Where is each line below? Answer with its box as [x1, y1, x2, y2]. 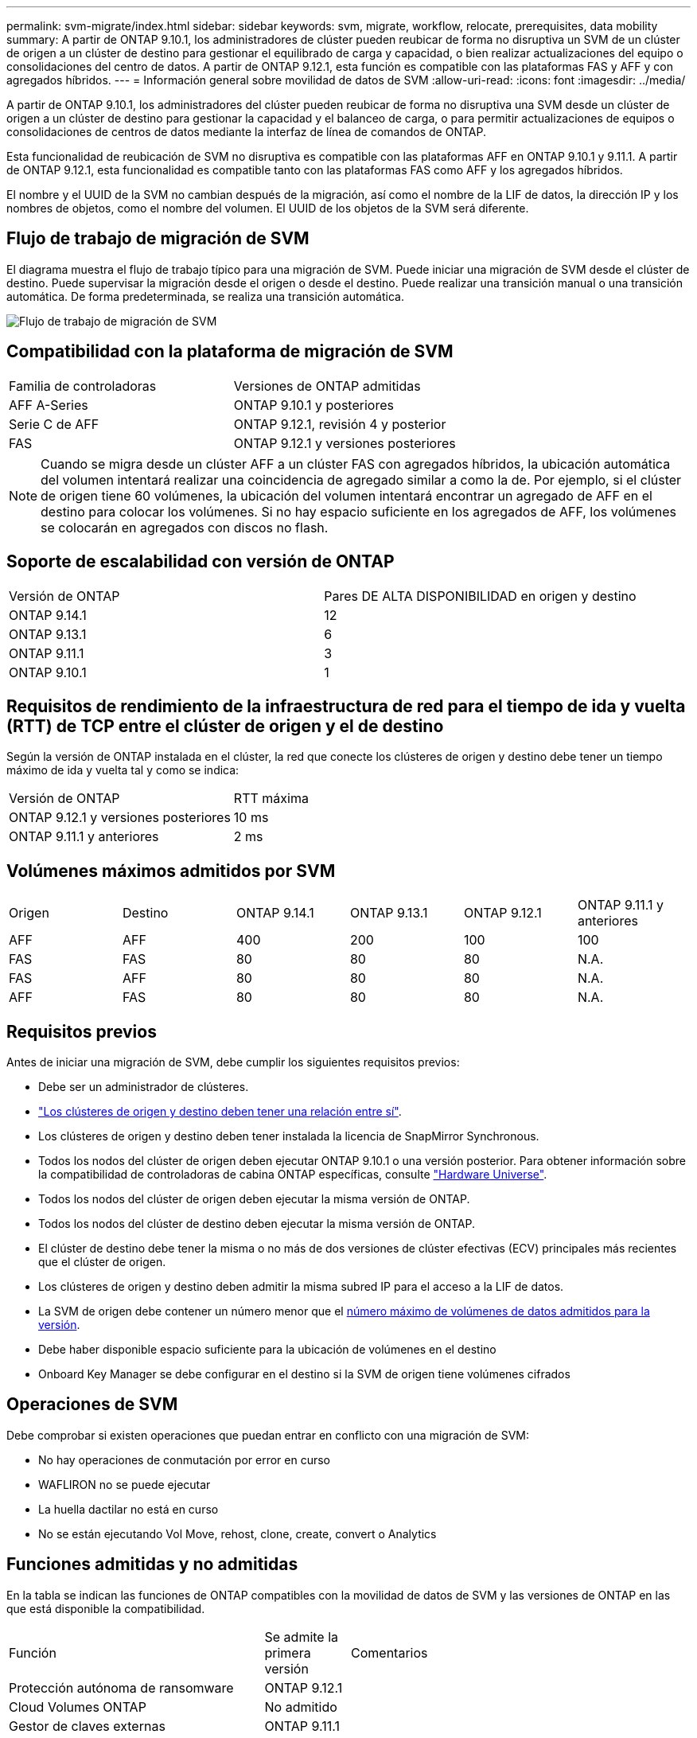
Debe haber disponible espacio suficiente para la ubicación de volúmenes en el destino [38, 1342, 496, 1357]
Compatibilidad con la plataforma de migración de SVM [6, 341, 454, 362]
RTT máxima [233, 790, 309, 807]
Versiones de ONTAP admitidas [233, 377, 421, 394]
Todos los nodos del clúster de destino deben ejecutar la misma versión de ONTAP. [38, 1217, 476, 1231]
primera [264, 1644, 311, 1661]
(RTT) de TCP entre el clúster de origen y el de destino [6, 715, 444, 736]
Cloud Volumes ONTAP [9, 1698, 146, 1715]
